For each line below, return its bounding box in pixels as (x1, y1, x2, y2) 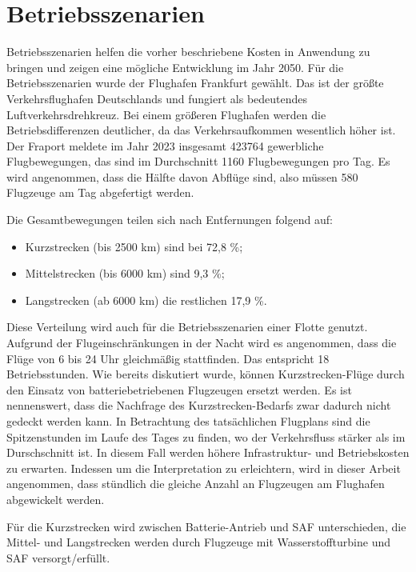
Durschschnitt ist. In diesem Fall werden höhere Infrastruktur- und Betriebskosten (6, 444, 410, 461)
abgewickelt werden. (6, 490, 105, 507)
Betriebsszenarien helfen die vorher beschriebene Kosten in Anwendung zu (6, 43, 370, 60)
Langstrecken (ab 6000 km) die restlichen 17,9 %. (25, 291, 267, 308)
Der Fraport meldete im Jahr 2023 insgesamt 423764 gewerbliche (6, 137, 324, 154)
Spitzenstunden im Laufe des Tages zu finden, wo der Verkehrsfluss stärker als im (6, 428, 406, 445)
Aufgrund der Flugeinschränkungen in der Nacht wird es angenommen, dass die (6, 334, 397, 351)
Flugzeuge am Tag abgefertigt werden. (6, 184, 194, 201)
